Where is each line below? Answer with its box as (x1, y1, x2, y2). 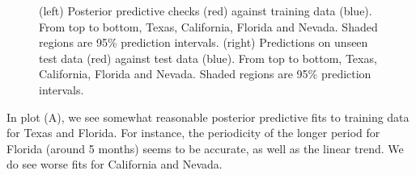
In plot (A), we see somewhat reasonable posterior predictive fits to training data (6, 108, 410, 125)
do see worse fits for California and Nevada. (6, 156, 223, 173)
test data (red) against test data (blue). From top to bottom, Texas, (39, 49, 377, 66)
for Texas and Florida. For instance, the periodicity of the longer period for (6, 124, 380, 141)
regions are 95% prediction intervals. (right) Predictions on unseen (39, 34, 368, 51)
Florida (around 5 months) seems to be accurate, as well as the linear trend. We (6, 140, 404, 156)
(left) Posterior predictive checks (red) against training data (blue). (39, 2, 372, 19)
